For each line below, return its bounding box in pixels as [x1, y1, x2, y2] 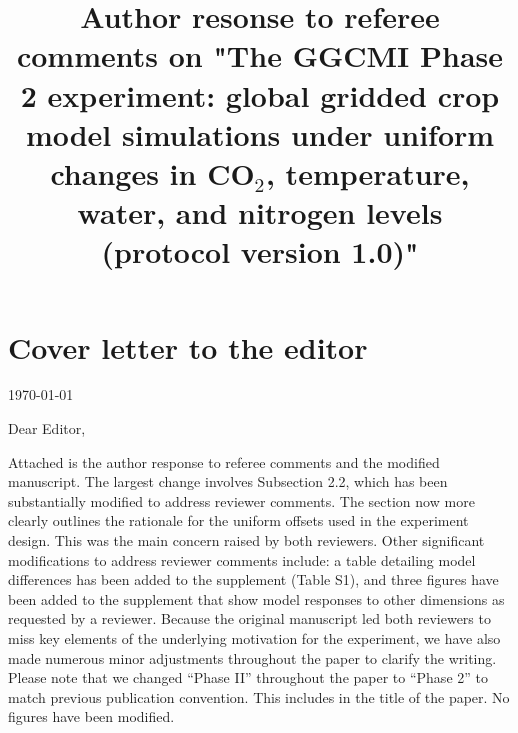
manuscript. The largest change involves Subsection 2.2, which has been [8, 471, 448, 492]
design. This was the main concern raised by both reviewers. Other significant [8, 530, 485, 550]
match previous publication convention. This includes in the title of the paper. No [8, 686, 510, 707]
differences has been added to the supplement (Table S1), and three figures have [8, 569, 499, 590]
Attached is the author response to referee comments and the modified [8, 451, 440, 472]
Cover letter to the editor [8, 326, 368, 367]
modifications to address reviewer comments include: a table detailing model [8, 549, 476, 570]
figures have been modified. [8, 706, 175, 727]
